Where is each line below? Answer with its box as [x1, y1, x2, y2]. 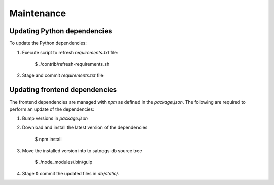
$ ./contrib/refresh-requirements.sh [35, 61, 110, 67]
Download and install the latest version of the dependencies [22, 124, 148, 131]
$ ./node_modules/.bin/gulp [35, 159, 93, 165]
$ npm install [35, 136, 62, 142]
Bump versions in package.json [22, 115, 88, 121]
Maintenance [9, 8, 66, 19]
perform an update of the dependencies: [9, 106, 95, 112]
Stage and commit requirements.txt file [22, 72, 104, 78]
